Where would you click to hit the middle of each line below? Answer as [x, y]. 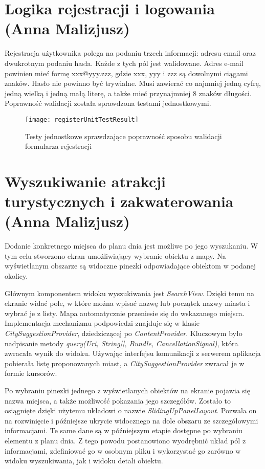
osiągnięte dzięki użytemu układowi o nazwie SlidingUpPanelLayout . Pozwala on [131, 410]
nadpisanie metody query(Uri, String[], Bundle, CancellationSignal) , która [122, 343]
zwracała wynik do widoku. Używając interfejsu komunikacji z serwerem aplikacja [133, 353]
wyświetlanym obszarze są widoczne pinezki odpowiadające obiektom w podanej [130, 266]
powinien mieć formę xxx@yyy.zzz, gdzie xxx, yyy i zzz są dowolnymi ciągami [126, 73]
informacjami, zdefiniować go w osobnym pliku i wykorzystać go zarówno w [123, 450]
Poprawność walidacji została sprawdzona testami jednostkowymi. [108, 103]
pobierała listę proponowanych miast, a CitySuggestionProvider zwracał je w [125, 363]
